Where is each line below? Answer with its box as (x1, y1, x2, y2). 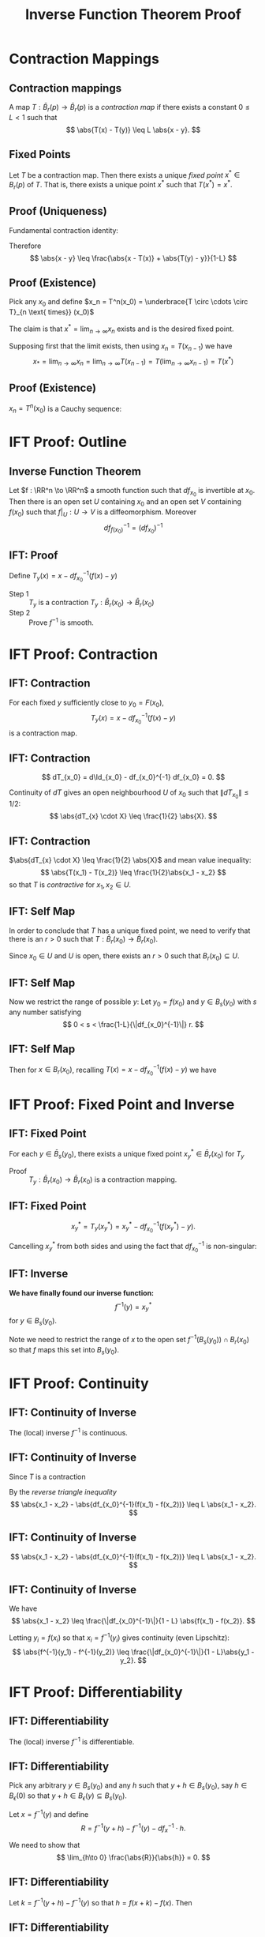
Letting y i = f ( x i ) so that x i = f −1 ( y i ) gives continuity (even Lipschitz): (9, 1631, 230, 1644)
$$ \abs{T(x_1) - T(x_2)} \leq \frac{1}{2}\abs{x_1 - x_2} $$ (39, 867, 227, 877)
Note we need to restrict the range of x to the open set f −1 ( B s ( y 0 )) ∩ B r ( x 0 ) (9, 1333, 250, 1346)
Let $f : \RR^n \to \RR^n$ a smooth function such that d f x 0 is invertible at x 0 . (9, 486, 256, 498)
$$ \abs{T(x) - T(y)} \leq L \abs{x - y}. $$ (65, 125, 201, 134)
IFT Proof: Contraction (9, 645, 159, 663)
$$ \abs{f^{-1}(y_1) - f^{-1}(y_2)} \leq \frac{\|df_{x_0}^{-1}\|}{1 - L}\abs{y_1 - (12, 1647, 255, 1657)
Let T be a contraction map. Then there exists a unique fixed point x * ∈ (9, 168, 241, 179)
